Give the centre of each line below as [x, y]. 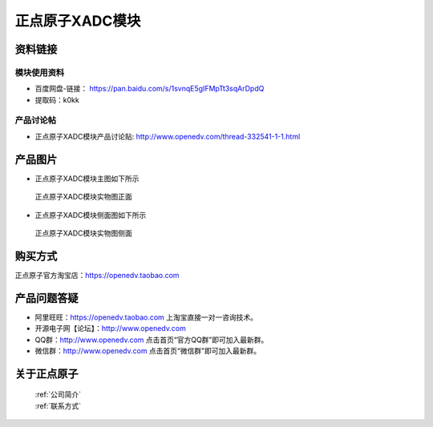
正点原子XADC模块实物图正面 [83, 197]
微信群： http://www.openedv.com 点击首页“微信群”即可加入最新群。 [148, 350]
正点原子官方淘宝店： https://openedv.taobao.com [97, 275]
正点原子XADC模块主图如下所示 [87, 178]
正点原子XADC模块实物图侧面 [83, 233]
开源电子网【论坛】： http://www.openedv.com [110, 328]
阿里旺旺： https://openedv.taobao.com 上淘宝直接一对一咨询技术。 [146, 317]
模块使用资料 [40, 72]
